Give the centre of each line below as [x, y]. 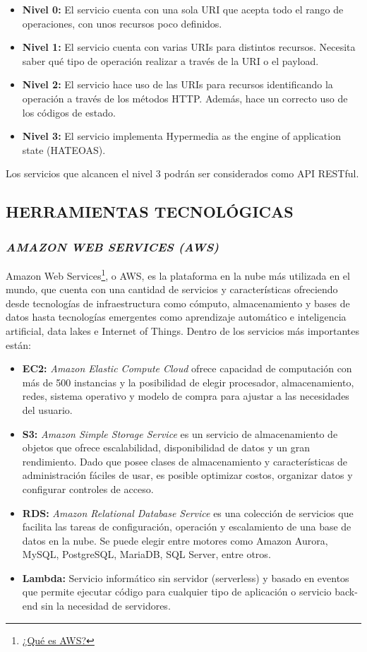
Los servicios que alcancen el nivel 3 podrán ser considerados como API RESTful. [182, 173]
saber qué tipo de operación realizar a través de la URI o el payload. [170, 60]
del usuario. [47, 409]
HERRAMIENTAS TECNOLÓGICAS [150, 212]
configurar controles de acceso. [88, 488]
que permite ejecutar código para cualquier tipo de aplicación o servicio [177, 592]
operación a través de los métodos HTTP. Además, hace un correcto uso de [185, 98]
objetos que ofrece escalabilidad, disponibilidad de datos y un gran [166, 447]
